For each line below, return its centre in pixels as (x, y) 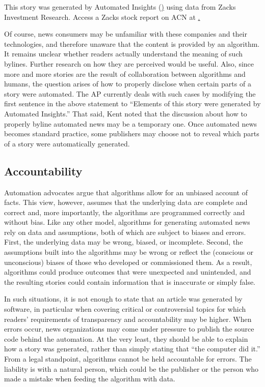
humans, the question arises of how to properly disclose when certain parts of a (128, 84)
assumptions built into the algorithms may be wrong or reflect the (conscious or (129, 252)
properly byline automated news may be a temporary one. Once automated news (131, 123)
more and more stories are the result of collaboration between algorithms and (125, 73)
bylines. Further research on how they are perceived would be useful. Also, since (129, 63)
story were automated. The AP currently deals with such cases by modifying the (130, 93)
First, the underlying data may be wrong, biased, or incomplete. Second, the (124, 242)
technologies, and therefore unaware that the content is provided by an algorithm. (132, 43)
